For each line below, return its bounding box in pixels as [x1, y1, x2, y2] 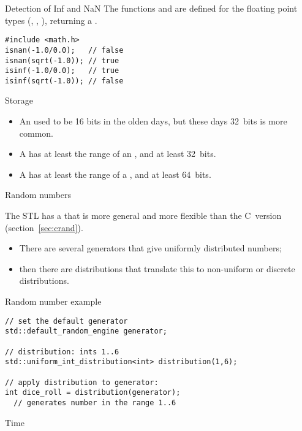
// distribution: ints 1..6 [5, 347, 119, 356]
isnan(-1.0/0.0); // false [5, 45, 124, 55]
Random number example [5, 295, 102, 307]
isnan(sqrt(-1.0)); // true [5, 56, 119, 65]
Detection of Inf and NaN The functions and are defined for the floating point [5, 2, 298, 14]
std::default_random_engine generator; [5, 327, 167, 336]
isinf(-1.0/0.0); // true [5, 66, 119, 75]
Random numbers [5, 188, 72, 201]
